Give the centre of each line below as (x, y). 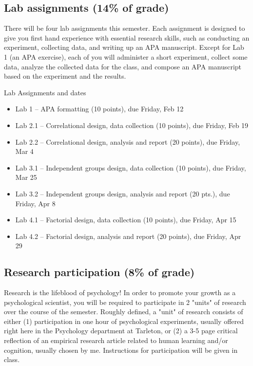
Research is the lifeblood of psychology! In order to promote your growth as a (120, 292)
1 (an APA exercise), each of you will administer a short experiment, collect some (126, 56)
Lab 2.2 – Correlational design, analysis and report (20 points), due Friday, (128, 141)
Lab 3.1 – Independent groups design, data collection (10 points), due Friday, (131, 167)
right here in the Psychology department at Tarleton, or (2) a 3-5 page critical (121, 331)
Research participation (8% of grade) (99, 272)
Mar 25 (26, 177)
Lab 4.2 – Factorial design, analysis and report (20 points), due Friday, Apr (128, 236)
